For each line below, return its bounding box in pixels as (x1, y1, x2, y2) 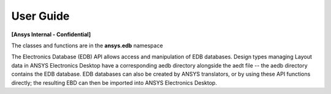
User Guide (11, 9, 70, 23)
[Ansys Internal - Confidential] (11, 31, 91, 38)
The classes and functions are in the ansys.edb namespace (11, 42, 164, 49)
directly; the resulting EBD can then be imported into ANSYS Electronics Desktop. (11, 79, 218, 86)
